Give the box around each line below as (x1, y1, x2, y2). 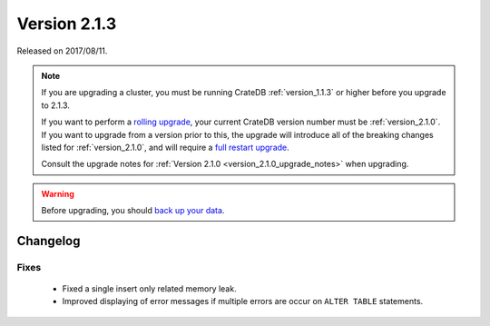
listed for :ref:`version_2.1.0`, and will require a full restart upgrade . (41, 142, 289, 153)
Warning (41, 188, 74, 199)
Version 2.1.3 (16, 14, 117, 34)
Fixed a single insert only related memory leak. (62, 283, 237, 294)
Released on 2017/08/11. (16, 45, 108, 56)
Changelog (16, 232, 81, 249)
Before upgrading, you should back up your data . (41, 205, 225, 216)
